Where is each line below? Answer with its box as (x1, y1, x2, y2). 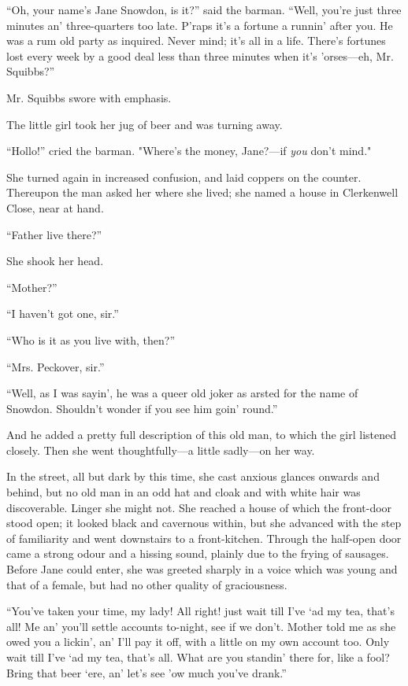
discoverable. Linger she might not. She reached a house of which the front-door (6, 499, 392, 515)
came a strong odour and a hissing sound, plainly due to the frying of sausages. (6, 545, 389, 562)
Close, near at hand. (6, 199, 104, 216)
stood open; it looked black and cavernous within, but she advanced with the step (6, 514, 402, 531)
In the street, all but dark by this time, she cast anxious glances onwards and (6, 468, 380, 485)
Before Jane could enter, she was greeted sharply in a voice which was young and (6, 561, 398, 577)
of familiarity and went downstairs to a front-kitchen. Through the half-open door (6, 529, 402, 546)
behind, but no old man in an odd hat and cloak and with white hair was (6, 484, 361, 500)
